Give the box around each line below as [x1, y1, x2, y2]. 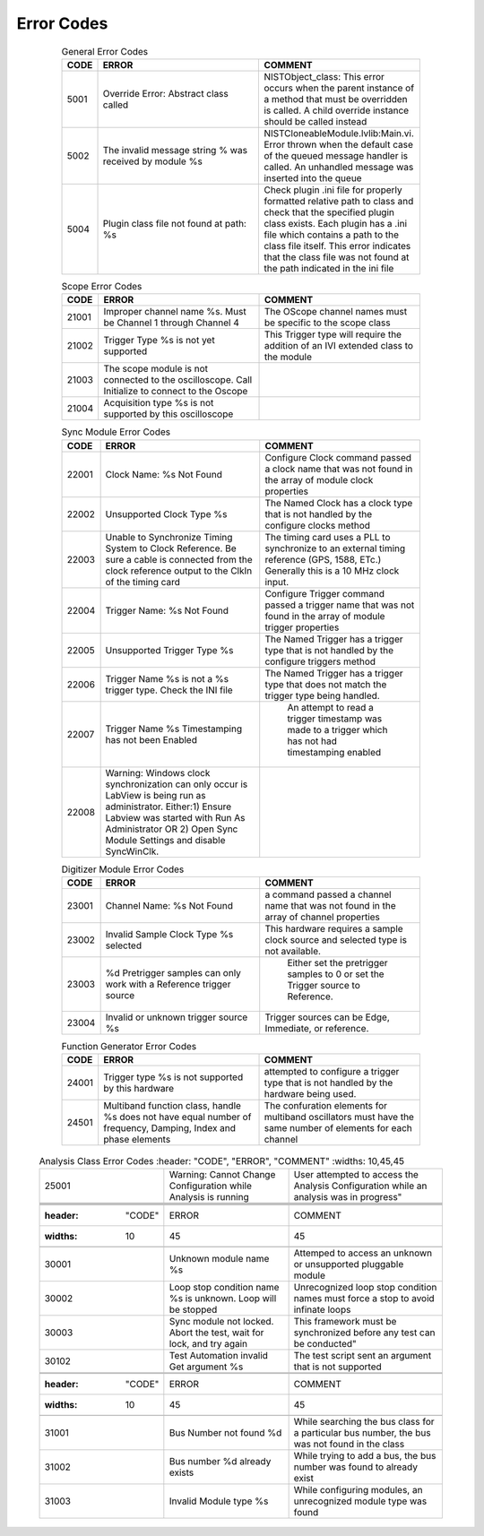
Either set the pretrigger [287, 957, 389, 970]
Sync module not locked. [169, 1315, 274, 1327]
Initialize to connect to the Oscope [103, 385, 248, 398]
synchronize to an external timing [264, 542, 406, 555]
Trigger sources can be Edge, [264, 1011, 390, 1023]
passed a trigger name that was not [264, 599, 415, 611]
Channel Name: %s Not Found [105, 900, 233, 912]
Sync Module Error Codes [61, 426, 170, 438]
